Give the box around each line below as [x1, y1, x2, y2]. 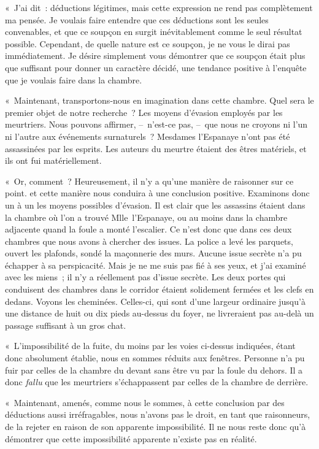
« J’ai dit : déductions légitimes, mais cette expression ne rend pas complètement [5, 1, 313, 13]
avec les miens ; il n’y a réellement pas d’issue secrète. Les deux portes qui [5, 271, 286, 283]
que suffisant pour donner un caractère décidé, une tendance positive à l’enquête [5, 61, 307, 74]
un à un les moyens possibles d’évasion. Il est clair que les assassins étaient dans [5, 198, 306, 211]
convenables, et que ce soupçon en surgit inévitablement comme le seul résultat [5, 25, 302, 38]
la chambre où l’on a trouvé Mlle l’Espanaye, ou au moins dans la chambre [5, 210, 288, 223]
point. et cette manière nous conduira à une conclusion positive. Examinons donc [5, 186, 310, 199]
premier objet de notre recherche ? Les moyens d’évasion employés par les [5, 106, 283, 118]
